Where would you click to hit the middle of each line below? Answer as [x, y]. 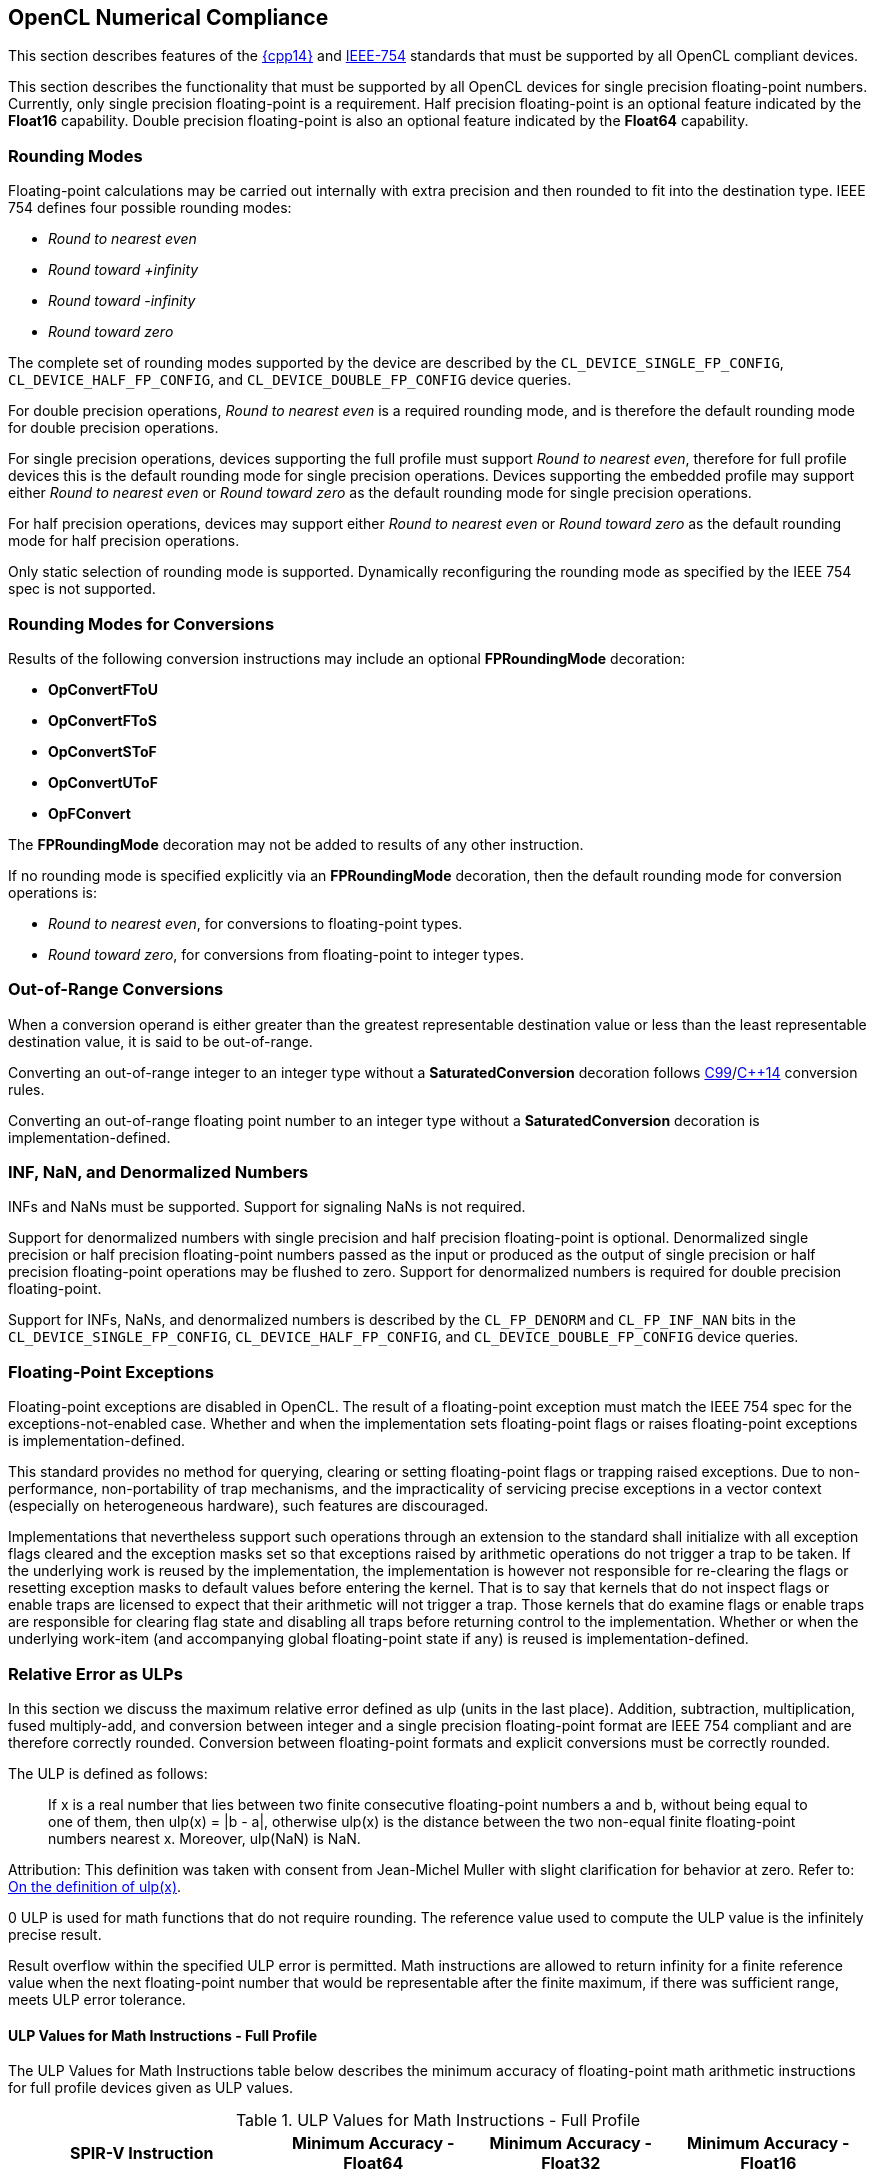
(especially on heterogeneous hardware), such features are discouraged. [248, 1506]
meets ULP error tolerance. [97, 1999]
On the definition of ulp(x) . [95, 1886]
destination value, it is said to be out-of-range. [160, 1041]
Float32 [571, 2163]
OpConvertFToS [102, 720]
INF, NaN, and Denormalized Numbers [158, 1172]
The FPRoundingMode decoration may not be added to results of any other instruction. [296, 844]
